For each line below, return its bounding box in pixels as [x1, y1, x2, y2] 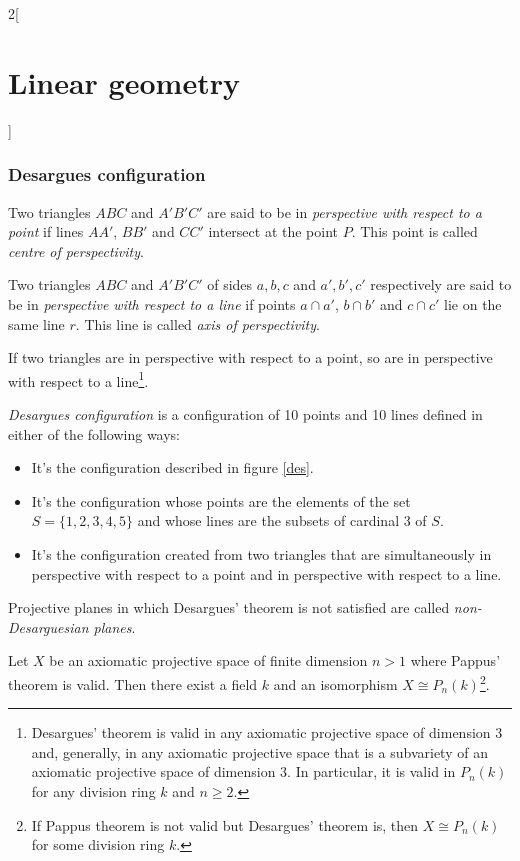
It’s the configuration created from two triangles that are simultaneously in [31, 543, 492, 564]
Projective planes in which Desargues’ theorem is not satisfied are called [8, 597, 450, 618]
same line [8, 313, 65, 334]
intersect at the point [208, 221, 339, 242]
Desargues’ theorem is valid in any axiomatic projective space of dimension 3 [31, 722, 503, 743]
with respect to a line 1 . [8, 367, 149, 391]
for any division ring [31, 780, 156, 801]
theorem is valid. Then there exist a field [8, 673, 258, 694]
